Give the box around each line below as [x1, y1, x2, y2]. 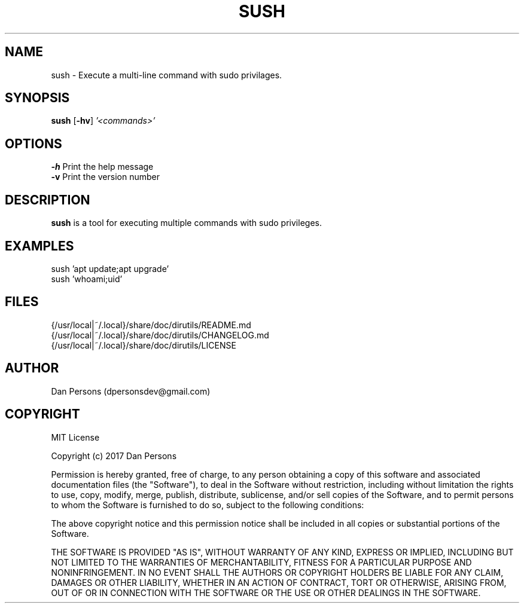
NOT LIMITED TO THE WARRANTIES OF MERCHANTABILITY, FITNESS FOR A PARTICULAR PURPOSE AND [51, 557, 472, 567]
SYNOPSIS [5, 90, 70, 106]
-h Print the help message [51, 161, 154, 172]
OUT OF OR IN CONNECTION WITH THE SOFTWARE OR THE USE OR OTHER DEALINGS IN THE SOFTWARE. [51, 587, 481, 598]
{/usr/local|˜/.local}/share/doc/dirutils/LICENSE [51, 340, 236, 350]
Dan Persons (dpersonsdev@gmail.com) [51, 386, 211, 396]
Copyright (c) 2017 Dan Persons [51, 450, 177, 461]
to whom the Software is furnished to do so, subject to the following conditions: [51, 499, 364, 510]
